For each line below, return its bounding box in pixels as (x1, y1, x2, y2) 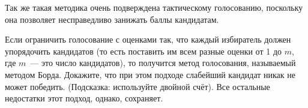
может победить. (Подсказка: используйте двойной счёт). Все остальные (5, 80, 270, 92)
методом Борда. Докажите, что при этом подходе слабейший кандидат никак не (5, 68, 295, 80)
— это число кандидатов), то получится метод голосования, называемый (30, 56, 296, 69)
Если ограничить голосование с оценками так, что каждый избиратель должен (5, 33, 291, 46)
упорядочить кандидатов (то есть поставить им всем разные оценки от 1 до (5, 44, 282, 57)
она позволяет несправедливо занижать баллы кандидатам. (5, 13, 219, 25)
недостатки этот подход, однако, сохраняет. (5, 92, 163, 104)
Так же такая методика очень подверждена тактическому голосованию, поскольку (5, 1, 303, 13)
